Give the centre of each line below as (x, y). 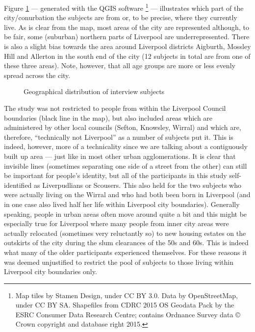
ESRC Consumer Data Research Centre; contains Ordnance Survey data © (128, 314)
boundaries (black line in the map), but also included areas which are (108, 117)
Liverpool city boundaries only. (51, 271)
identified (18, 185)
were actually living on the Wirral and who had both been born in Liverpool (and (127, 194)
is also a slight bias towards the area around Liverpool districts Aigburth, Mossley (127, 46)
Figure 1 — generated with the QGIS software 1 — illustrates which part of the (124, 7)
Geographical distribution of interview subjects (94, 91)
